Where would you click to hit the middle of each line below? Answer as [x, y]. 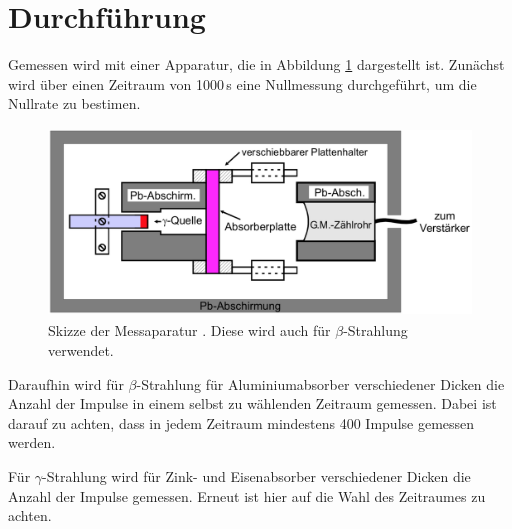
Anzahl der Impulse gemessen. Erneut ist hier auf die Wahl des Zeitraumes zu [247, 495]
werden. [32, 442]
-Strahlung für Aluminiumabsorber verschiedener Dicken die [320, 383]
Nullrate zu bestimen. [74, 103]
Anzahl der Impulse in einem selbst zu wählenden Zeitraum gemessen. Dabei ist [252, 403]
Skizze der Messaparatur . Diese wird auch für [189, 330]
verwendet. [81, 350]
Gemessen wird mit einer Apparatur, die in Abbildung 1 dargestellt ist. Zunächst [256, 64]
